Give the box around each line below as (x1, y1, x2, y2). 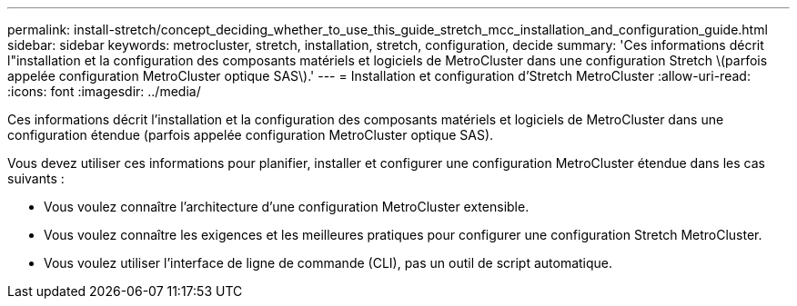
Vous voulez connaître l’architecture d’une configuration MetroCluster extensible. (44, 199, 530, 214)
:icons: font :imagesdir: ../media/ (7, 84, 201, 99)
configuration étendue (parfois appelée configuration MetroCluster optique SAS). (7, 127, 494, 143)
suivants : (7, 171, 65, 186)
